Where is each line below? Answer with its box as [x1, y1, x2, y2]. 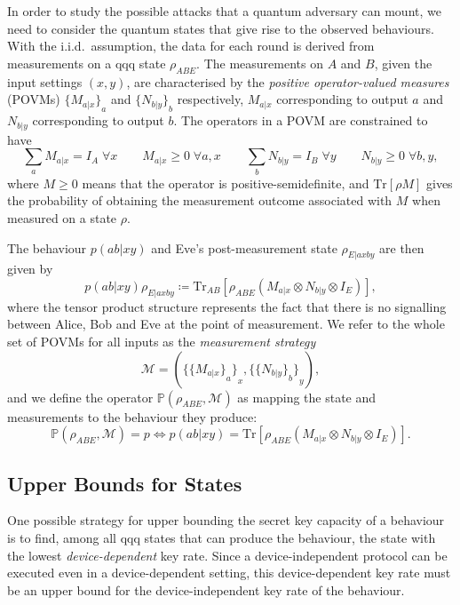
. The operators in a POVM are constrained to [173, 111, 428, 130]
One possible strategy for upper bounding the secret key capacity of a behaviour [7, 511, 445, 529]
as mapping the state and [237, 387, 377, 406]
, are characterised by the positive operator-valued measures [126, 72, 449, 91]
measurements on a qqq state [7, 53, 166, 72]
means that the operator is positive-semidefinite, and [82, 173, 369, 192]
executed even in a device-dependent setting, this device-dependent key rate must [7, 563, 451, 582]
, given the [374, 53, 432, 72]
